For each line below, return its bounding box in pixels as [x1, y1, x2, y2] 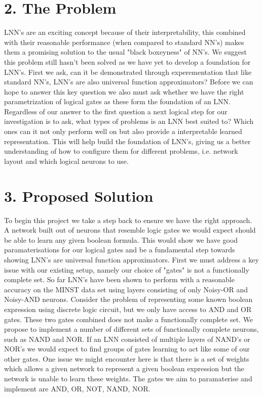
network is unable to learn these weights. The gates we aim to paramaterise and [4, 373, 252, 384]
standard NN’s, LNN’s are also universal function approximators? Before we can [4, 76, 253, 87]
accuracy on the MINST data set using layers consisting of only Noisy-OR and [4, 284, 248, 294]
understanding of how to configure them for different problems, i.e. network [4, 146, 238, 156]
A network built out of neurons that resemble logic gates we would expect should [4, 225, 256, 235]
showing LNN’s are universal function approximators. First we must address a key [4, 254, 259, 264]
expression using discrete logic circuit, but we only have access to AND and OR [4, 303, 252, 314]
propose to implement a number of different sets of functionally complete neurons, [4, 324, 259, 334]
